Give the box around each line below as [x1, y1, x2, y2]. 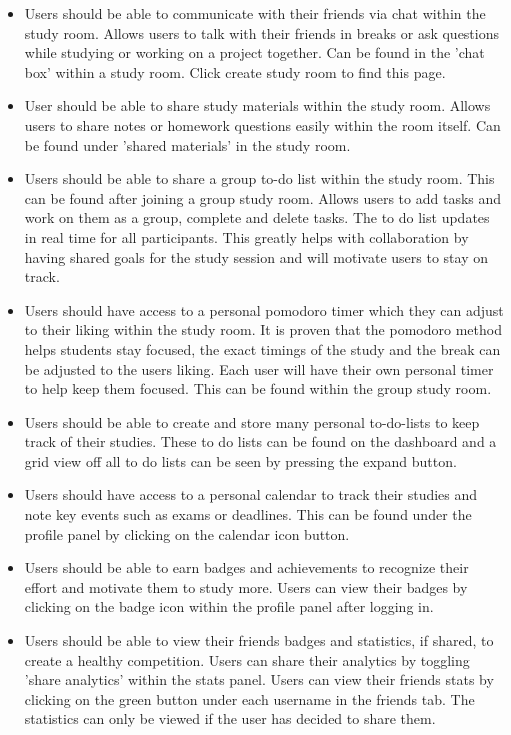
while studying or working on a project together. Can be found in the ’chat [24, 42, 485, 63]
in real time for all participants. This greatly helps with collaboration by [24, 226, 469, 247]
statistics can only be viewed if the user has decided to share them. [24, 708, 436, 729]
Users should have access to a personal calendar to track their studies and [24, 484, 478, 505]
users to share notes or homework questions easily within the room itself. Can [24, 114, 501, 135]
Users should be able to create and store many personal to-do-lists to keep [24, 411, 480, 432]
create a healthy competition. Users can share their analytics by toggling [24, 649, 470, 670]
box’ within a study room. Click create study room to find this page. [24, 61, 446, 82]
